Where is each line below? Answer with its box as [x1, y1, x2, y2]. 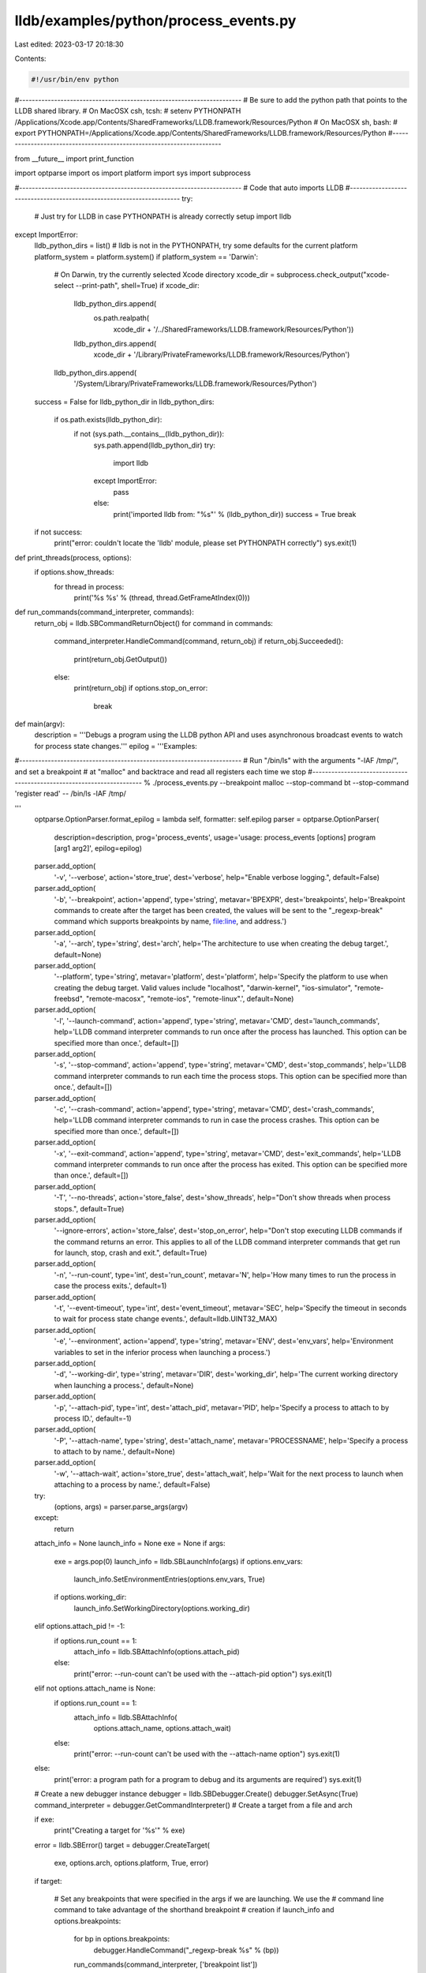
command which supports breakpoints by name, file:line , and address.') [54, 916, 287, 927]
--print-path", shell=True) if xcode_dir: [75, 281, 200, 290]
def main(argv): [14, 719, 65, 729]
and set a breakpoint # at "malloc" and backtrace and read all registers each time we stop [14, 766, 307, 777]
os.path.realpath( [93, 313, 150, 323]
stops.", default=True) [54, 1204, 125, 1213]
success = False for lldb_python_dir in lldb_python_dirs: [34, 397, 215, 406]
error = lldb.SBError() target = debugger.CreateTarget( [34, 1840, 211, 1850]
